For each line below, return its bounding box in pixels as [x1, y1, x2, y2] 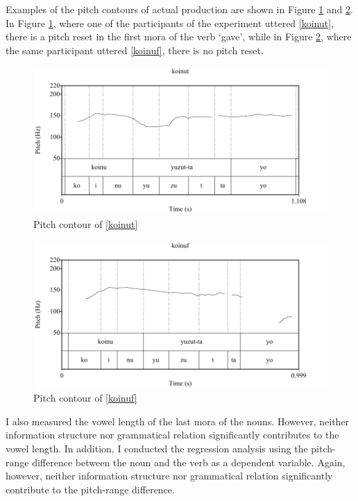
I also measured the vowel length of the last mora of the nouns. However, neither [6, 413, 350, 428]
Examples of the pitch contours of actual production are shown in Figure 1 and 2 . [6, 2, 353, 16]
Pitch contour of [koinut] [33, 216, 138, 231]
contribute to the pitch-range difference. [6, 482, 175, 496]
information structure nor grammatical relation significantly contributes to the [6, 427, 339, 442]
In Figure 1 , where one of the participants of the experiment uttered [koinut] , [6, 15, 334, 30]
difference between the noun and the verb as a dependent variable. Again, [32, 454, 346, 469]
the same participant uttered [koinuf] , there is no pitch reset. [6, 42, 264, 57]
